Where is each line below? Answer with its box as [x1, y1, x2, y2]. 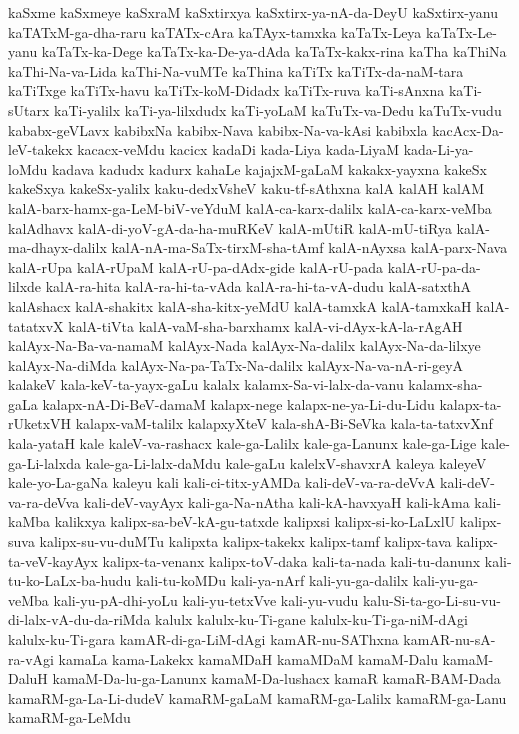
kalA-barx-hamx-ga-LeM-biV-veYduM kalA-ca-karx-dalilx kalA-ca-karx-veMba [8, 197, 492, 218]
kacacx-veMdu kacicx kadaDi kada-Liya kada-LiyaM [77, 139, 400, 160]
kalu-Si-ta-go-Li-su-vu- [362, 589, 501, 610]
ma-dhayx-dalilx [8, 237, 107, 258]
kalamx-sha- [408, 374, 483, 395]
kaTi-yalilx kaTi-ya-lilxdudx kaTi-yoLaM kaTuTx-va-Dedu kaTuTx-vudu [54, 99, 502, 120]
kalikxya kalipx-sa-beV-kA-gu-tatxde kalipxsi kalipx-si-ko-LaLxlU [54, 511, 456, 532]
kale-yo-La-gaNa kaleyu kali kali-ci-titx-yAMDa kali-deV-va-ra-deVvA [8, 472, 436, 493]
